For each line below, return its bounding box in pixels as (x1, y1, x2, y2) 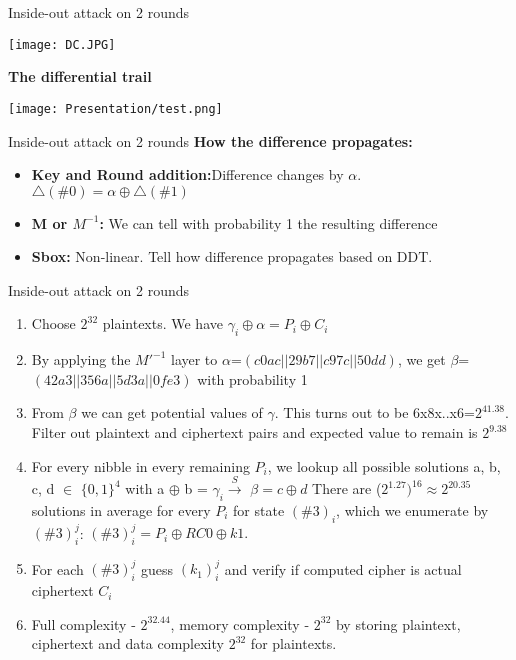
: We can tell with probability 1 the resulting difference (99, 212, 438, 233)
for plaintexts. (250, 633, 337, 654)
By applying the (31, 349, 131, 370)
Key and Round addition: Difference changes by (31, 164, 344, 185)
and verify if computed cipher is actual (224, 558, 462, 579)
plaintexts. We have (102, 313, 223, 334)
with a (125, 478, 165, 499)
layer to (170, 349, 218, 370)
